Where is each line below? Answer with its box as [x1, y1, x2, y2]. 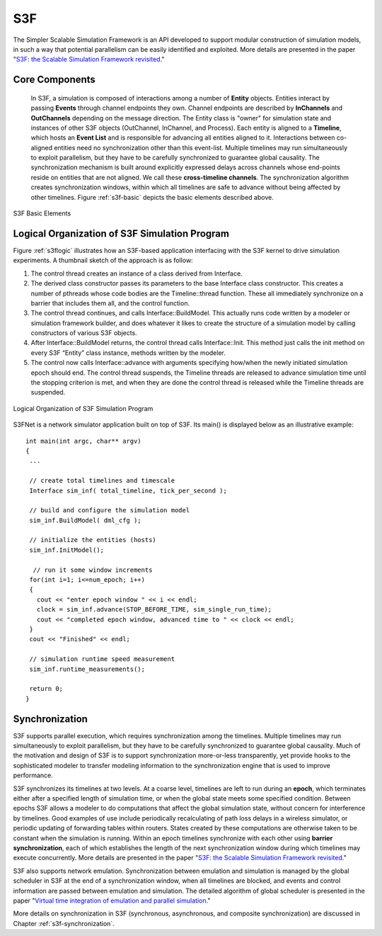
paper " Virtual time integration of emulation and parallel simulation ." [13, 896, 211, 905]
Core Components [13, 74, 95, 86]
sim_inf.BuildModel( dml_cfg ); [29, 516, 141, 524]
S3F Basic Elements [13, 209, 71, 218]
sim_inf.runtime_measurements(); [29, 665, 145, 673]
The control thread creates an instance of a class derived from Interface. [30, 269, 243, 278]
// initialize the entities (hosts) [29, 536, 157, 544]
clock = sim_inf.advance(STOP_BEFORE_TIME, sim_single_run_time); [36, 606, 272, 614]
